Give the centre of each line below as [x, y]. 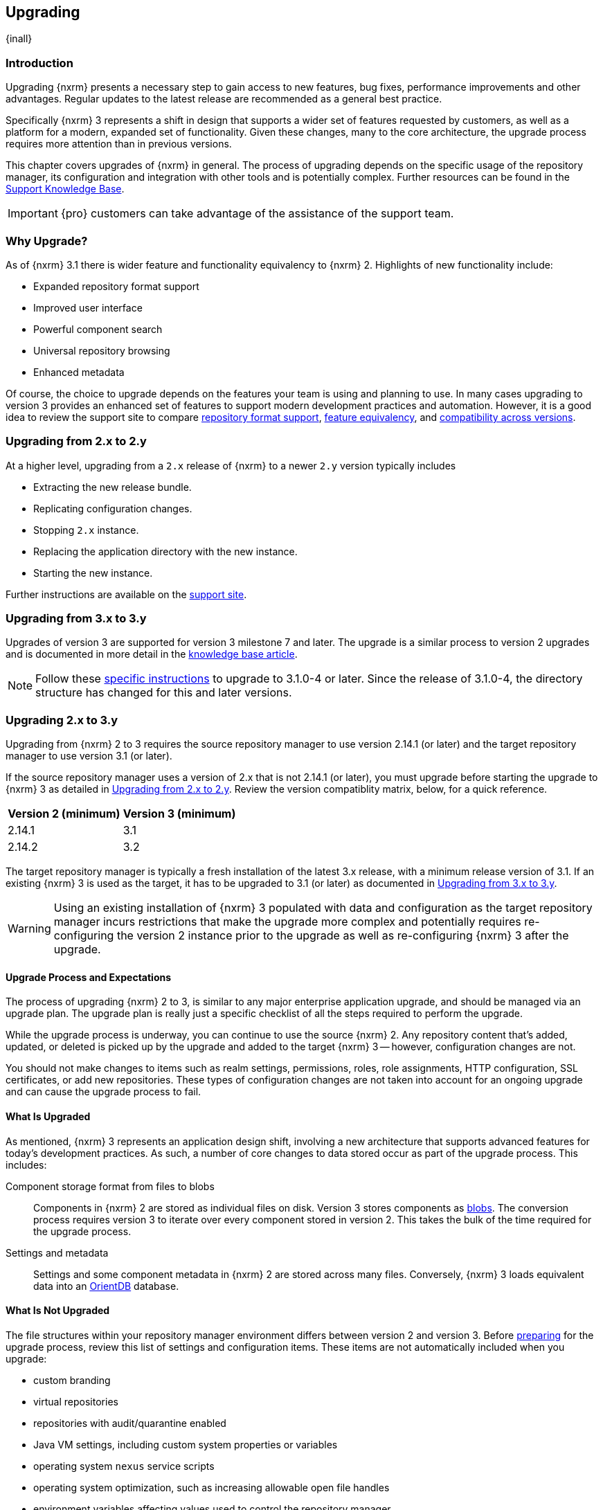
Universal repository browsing [102, 350]
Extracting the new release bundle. [112, 487]
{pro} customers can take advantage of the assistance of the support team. [257, 214]
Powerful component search [98, 329]
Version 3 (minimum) [179, 814]
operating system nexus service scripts [124, 1466]
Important [33, 214]
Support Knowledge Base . [65, 189]
